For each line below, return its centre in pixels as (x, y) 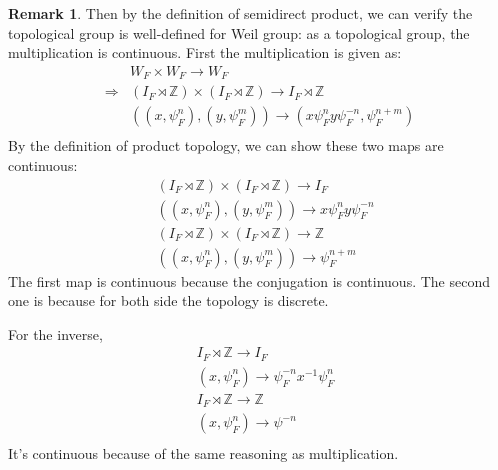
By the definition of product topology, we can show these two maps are (226, 145)
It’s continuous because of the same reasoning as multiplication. (203, 452)
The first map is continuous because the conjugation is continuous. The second (249, 280)
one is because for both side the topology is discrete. (168, 300)
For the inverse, (55, 333)
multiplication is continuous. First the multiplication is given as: (205, 52)
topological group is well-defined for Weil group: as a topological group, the (239, 32)
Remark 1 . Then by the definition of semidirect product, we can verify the (240, 13)
